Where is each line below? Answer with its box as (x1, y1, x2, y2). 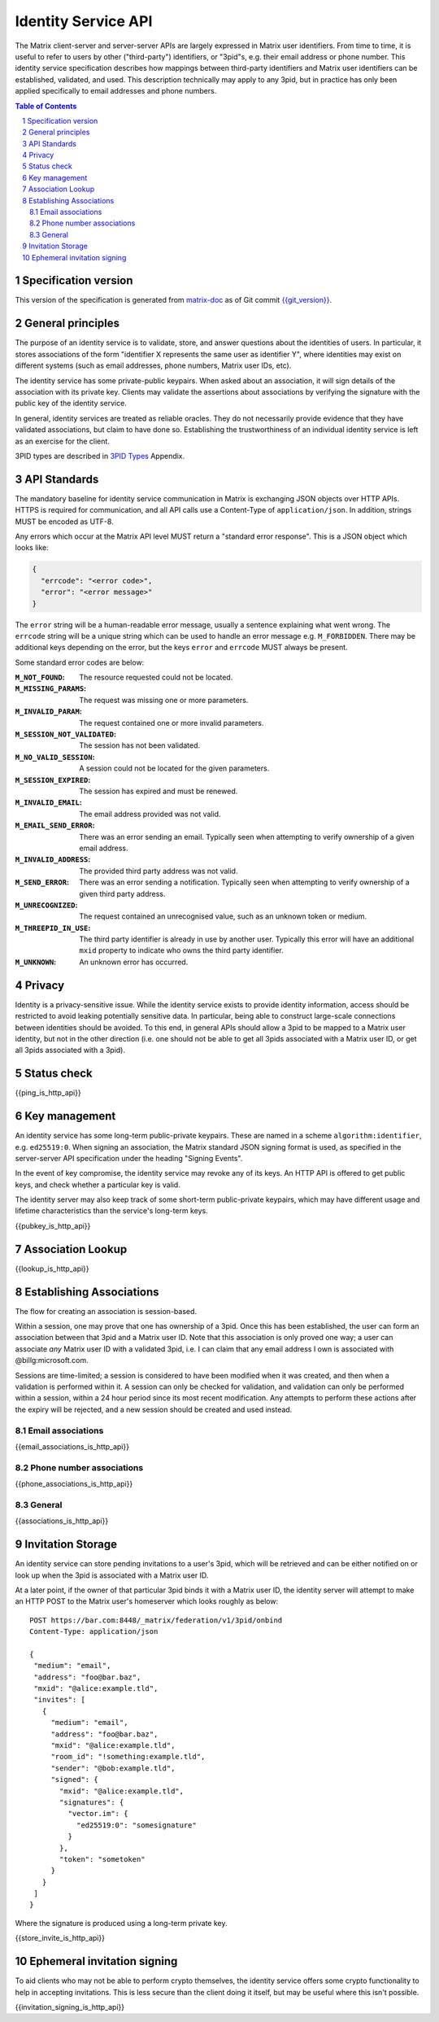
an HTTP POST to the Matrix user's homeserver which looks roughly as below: (15, 1596, 279, 1606)
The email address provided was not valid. (79, 809, 221, 819)
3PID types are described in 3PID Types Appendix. (15, 451, 185, 461)
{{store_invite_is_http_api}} (15, 1933, 106, 1943)
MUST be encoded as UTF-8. (15, 517, 114, 526)
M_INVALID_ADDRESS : (15, 854, 91, 864)
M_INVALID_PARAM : (15, 706, 83, 716)
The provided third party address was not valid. (79, 866, 238, 876)
